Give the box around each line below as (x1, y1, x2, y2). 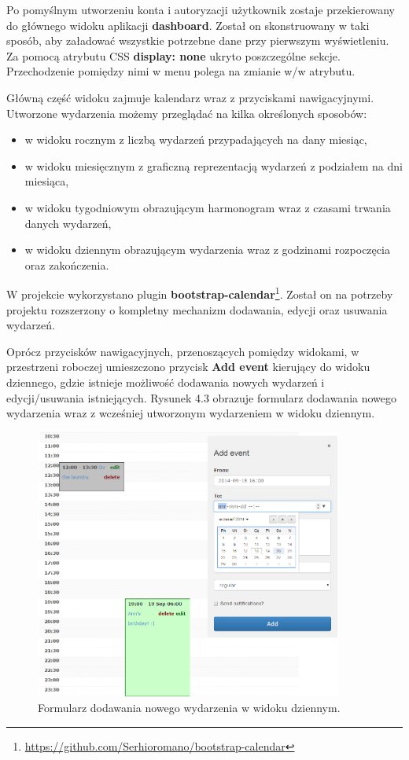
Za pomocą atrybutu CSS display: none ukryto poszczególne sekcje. (6, 47, 341, 64)
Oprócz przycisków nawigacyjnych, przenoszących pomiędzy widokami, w (6, 343, 359, 359)
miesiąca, (24, 173, 69, 189)
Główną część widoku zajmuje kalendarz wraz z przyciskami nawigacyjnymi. (6, 89, 374, 105)
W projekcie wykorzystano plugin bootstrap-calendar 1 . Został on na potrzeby (6, 284, 393, 302)
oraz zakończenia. (24, 256, 109, 273)
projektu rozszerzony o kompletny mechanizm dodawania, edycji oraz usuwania (6, 301, 388, 318)
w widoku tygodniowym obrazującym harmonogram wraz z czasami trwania (24, 199, 391, 215)
